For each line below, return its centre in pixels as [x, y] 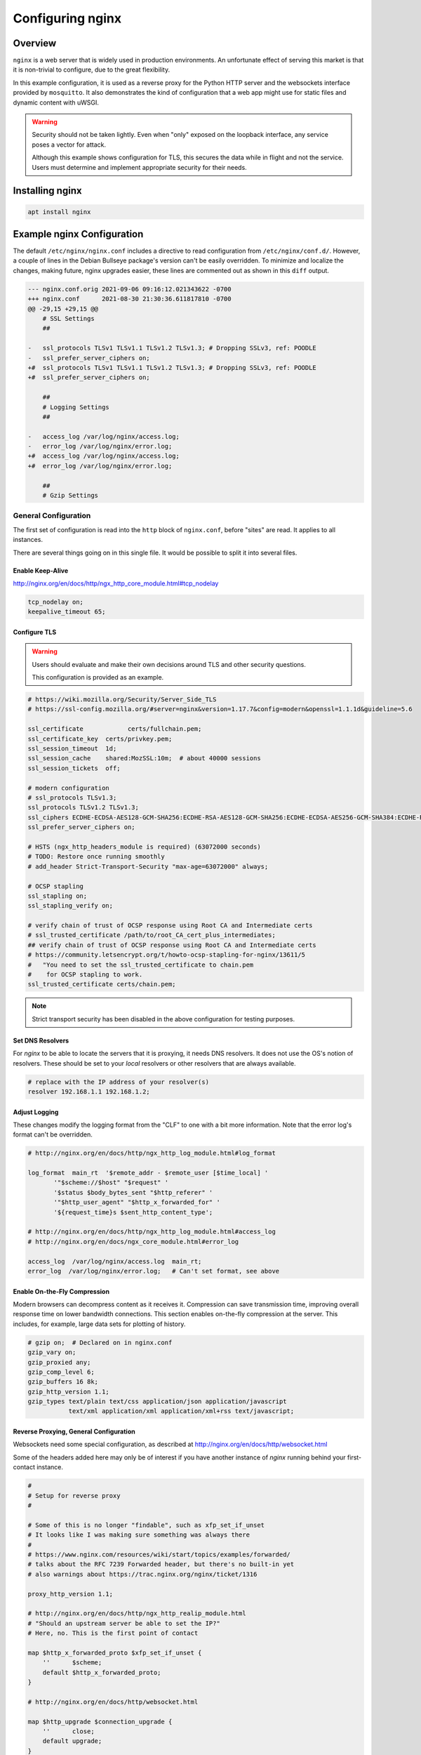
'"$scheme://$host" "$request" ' [111, 1183]
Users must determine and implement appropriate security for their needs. [139, 167]
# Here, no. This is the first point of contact [113, 1633]
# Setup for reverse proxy [74, 1496]
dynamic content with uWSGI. [56, 102]
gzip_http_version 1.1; [69, 1391]
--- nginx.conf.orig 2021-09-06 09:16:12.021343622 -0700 [129, 289]
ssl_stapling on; [58, 896]
